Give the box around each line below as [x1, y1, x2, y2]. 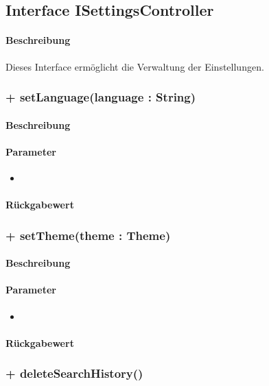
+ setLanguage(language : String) [5, 88, 196, 106]
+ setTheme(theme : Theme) [5, 226, 171, 243]
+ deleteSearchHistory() [5, 365, 143, 382]
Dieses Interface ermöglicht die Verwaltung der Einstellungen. [5, 59, 264, 73]
